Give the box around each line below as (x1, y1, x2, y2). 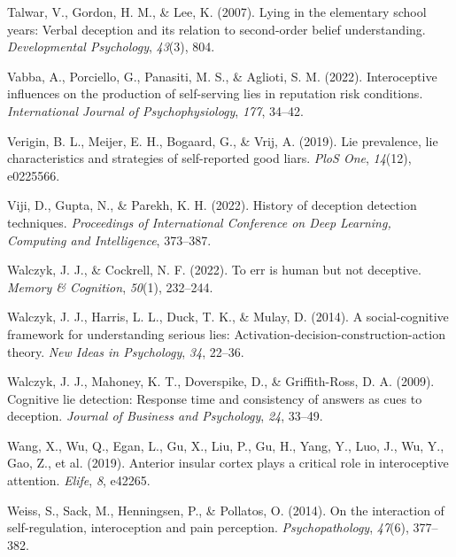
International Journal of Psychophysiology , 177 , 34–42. (7, 101, 304, 120)
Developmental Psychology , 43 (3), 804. (7, 37, 215, 56)
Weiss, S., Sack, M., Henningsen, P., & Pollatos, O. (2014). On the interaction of (7, 500, 444, 519)
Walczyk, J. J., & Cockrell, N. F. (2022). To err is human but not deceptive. (7, 260, 421, 279)
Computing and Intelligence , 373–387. (7, 230, 212, 249)
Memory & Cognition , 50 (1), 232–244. (7, 277, 213, 296)
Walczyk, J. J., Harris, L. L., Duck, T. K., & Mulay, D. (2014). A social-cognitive (7, 307, 449, 326)
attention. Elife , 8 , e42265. (7, 471, 151, 490)
